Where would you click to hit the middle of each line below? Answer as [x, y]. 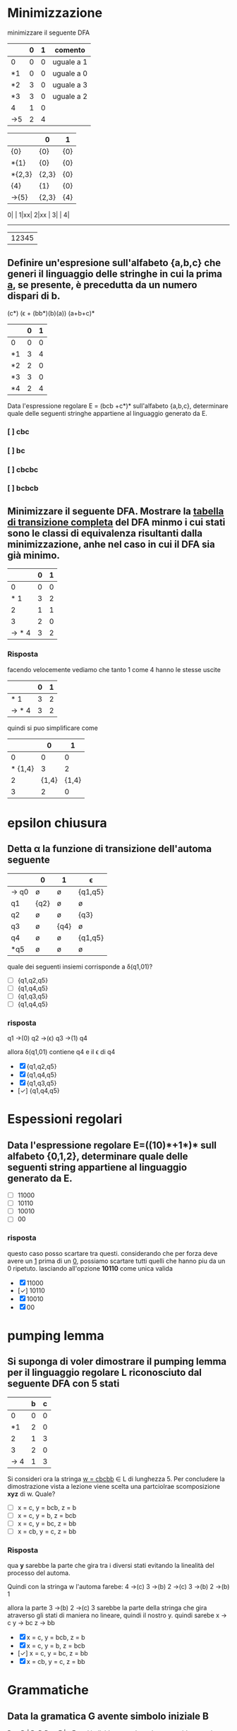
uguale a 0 [70, 73]
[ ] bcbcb [23, 489]
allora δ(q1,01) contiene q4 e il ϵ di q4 [61, 1052]
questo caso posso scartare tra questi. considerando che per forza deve [113, 1253]
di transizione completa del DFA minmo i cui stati [116, 522]
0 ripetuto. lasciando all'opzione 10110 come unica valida [90, 1268]
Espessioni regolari [65, 1119]
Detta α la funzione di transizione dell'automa [110, 849]
